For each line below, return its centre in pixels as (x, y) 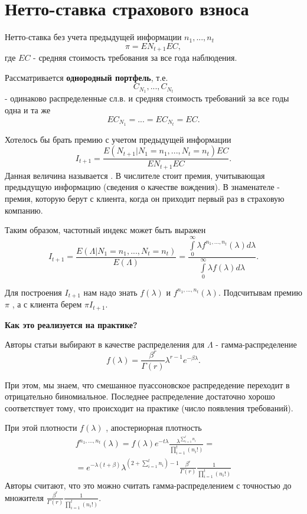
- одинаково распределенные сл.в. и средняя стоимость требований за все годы (147, 98)
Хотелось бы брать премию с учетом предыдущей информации (118, 139)
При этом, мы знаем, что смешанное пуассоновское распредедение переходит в (147, 384)
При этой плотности (41, 428)
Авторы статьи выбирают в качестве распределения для (105, 344)
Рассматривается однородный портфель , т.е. (86, 77)
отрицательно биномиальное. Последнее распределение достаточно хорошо (140, 396)
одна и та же (28, 110)
